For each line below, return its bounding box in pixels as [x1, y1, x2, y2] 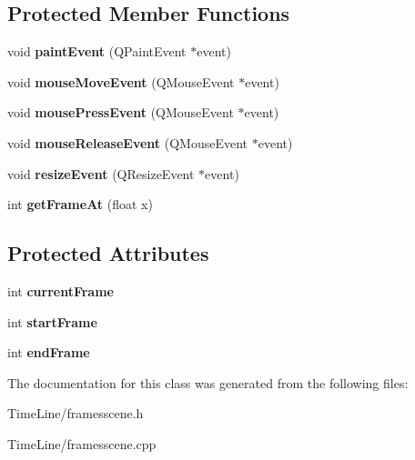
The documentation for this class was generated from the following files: [7, 373, 409, 392]
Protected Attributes [7, 239, 209, 267]
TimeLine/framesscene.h [7, 404, 144, 423]
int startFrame [7, 312, 97, 331]
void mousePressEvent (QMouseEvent [7, 103, 234, 122]
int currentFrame [7, 281, 114, 300]
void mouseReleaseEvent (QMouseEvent [7, 133, 248, 152]
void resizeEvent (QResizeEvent [7, 164, 195, 183]
